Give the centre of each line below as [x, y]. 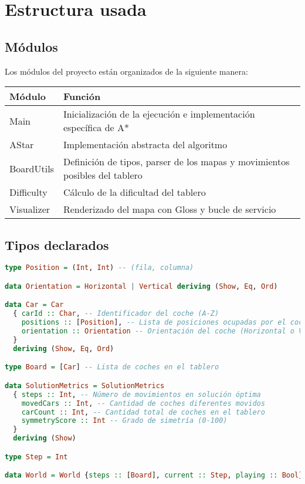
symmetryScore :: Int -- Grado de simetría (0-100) [124, 421]
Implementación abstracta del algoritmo [145, 145]
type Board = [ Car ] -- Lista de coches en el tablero [112, 367]
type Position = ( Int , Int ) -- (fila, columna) [99, 268]
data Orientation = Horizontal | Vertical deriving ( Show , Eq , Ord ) [141, 286]
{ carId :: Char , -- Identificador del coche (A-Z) [116, 314]
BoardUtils [32, 168]
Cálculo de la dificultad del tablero [134, 192]
